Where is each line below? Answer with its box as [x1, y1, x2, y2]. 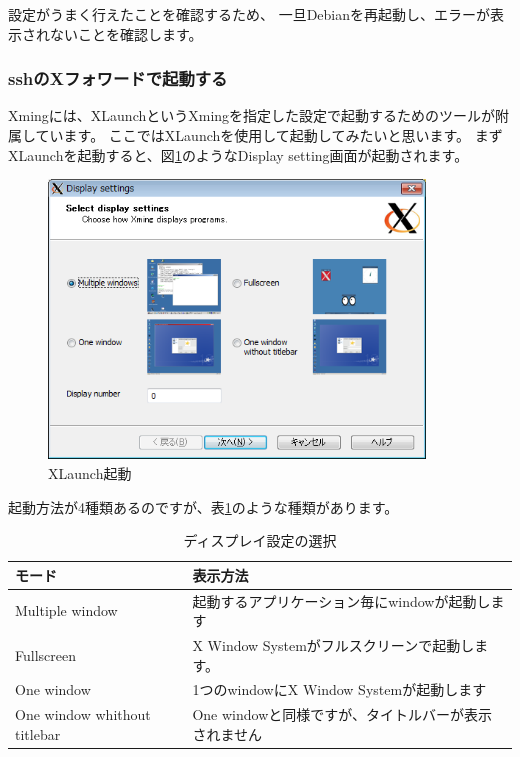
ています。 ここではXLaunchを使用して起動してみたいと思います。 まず [35, 125, 503, 145]
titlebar [15, 723, 61, 744]
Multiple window [15, 600, 118, 621]
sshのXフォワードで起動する [8, 66, 228, 91]
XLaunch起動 [48, 462, 132, 483]
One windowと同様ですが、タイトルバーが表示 [192, 704, 492, 725]
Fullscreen [15, 644, 76, 665]
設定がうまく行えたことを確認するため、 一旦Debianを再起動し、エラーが [8, 4, 491, 24]
